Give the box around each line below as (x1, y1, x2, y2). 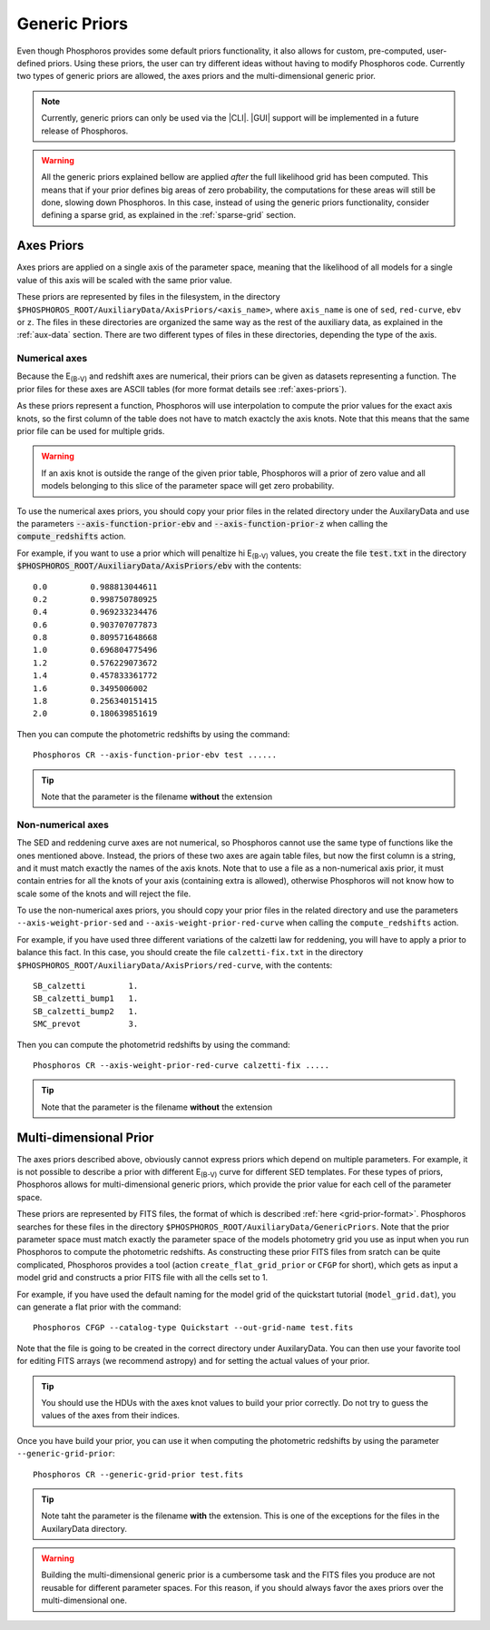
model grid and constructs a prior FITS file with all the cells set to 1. (16, 1272, 269, 1283)
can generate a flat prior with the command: (16, 1301, 181, 1312)
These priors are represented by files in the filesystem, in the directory (16, 291, 280, 302)
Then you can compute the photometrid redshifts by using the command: (16, 1039, 290, 1050)
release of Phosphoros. (41, 125, 129, 136)
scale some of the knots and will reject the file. (16, 888, 191, 899)
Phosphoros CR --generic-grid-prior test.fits (33, 1469, 244, 1479)
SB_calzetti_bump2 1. (33, 1006, 139, 1016)
